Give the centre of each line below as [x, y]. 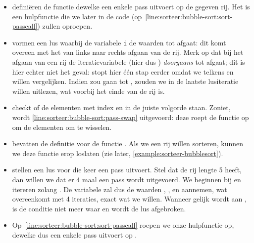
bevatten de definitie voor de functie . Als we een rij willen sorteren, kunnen [127, 143]
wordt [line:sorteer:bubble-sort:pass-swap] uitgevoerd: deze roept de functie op [130, 117]
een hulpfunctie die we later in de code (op [77, 16]
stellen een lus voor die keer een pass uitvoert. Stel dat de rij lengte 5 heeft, [127, 170]
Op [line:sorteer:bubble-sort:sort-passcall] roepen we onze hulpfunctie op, [123, 225]
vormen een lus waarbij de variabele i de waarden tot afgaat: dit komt [119, 42]
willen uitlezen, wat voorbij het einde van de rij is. [88, 91]
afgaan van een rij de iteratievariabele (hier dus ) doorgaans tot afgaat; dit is [128, 62]
